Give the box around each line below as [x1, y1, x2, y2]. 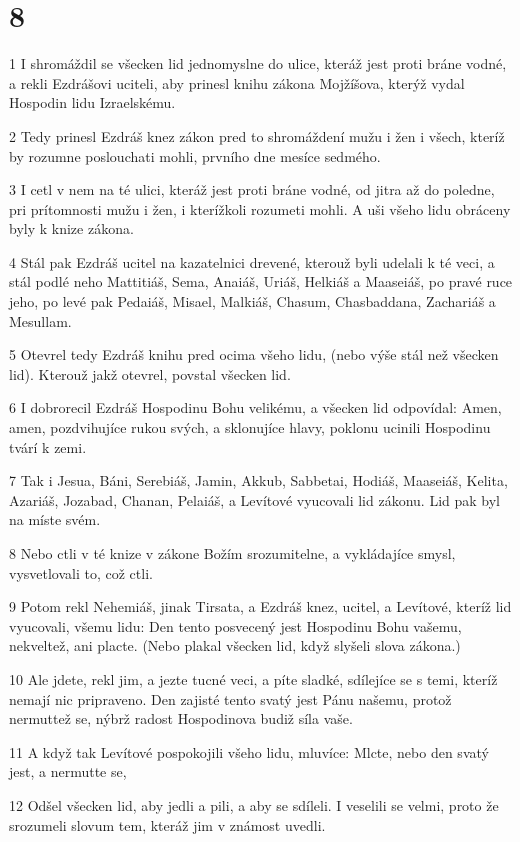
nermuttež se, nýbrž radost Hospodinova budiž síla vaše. [9, 708, 353, 729]
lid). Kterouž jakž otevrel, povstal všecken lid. [9, 363, 291, 384]
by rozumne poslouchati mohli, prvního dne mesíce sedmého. [9, 145, 381, 166]
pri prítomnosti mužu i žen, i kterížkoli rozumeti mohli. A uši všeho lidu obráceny [9, 198, 511, 219]
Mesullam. [9, 310, 72, 331]
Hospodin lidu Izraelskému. [9, 92, 176, 113]
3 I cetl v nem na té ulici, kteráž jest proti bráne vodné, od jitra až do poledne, [9, 179, 495, 200]
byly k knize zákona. [9, 218, 134, 239]
